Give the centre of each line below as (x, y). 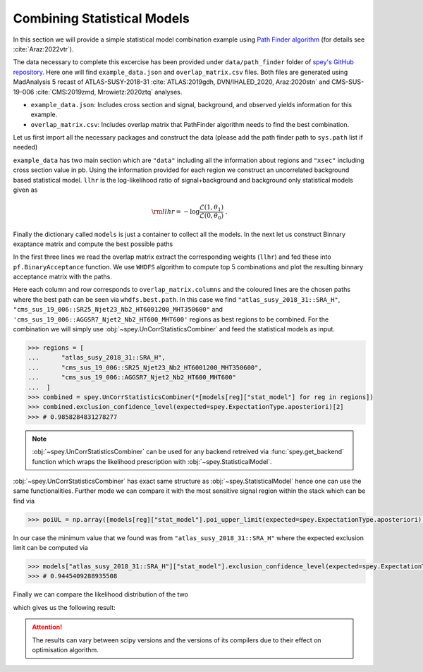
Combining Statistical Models (101, 18)
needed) (25, 147)
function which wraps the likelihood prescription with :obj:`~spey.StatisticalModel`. (152, 461)
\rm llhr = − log (176, 212)
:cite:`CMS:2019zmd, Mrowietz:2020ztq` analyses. (109, 92)
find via (24, 501)
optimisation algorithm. (65, 649)
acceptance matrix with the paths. (63, 277)
